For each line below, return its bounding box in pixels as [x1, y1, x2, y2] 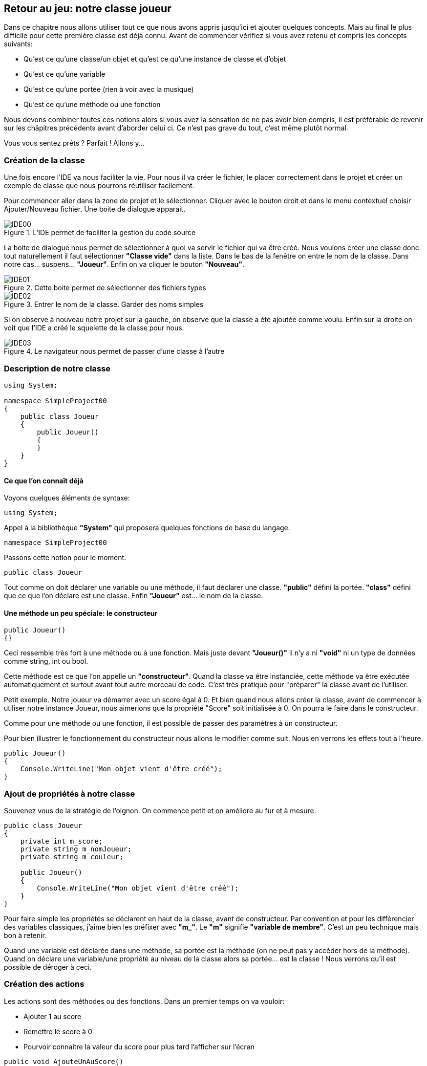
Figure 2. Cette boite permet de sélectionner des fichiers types [4, 283, 206, 292]
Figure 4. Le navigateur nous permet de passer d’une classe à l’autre [4, 347, 225, 356]
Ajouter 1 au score [23, 1012, 82, 1021]
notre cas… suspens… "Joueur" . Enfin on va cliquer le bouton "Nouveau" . [4, 260, 245, 269]
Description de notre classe [4, 363, 110, 373]
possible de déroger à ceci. [4, 963, 92, 972]
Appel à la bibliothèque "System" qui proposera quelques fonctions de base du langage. [4, 523, 290, 532]
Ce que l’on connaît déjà [4, 476, 84, 485]
